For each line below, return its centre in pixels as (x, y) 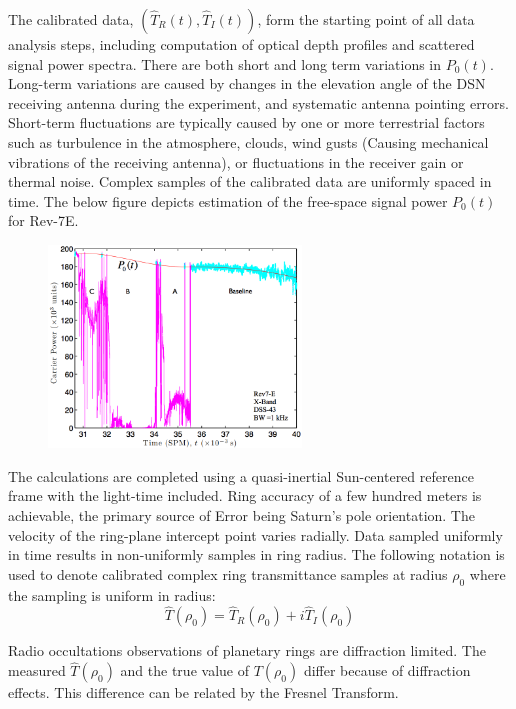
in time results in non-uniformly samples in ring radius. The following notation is (256, 554)
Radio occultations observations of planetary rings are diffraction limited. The (247, 650)
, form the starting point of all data (366, 19)
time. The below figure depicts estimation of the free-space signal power (228, 200)
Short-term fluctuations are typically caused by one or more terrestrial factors (246, 122)
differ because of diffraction (387, 670)
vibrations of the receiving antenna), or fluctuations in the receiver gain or (236, 161)
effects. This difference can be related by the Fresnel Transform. (203, 692)
